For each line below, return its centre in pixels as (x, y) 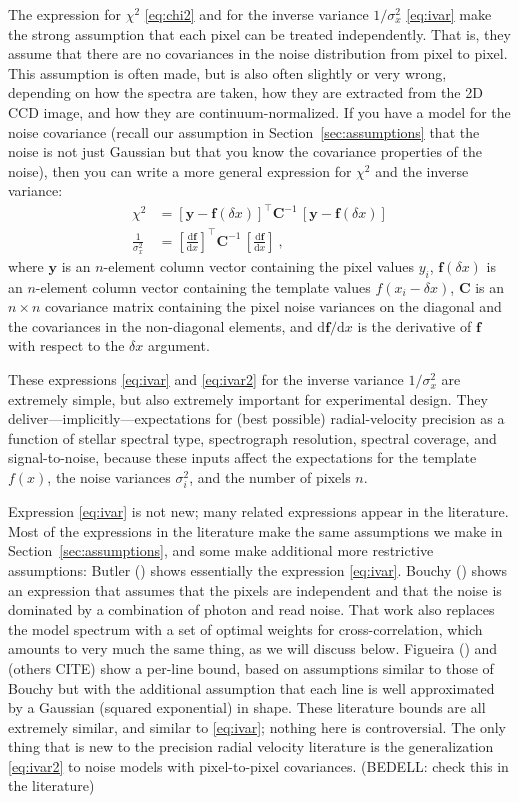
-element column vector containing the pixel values (258, 265)
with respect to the (66, 345)
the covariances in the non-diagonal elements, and (160, 325)
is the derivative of (414, 325)
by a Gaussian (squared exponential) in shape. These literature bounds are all (247, 707)
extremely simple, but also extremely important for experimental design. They (248, 398)
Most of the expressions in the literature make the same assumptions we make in (255, 530)
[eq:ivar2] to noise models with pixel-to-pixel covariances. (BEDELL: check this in (258, 765)
